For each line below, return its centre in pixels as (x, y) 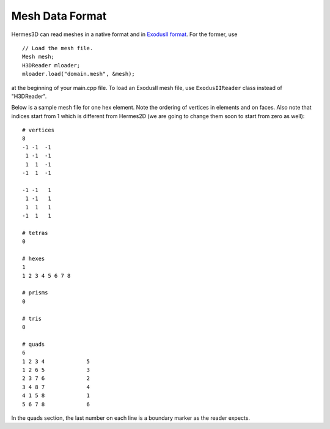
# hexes (34, 258)
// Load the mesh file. (58, 48)
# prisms (35, 293)
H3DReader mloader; (51, 65)
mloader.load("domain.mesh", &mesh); (79, 74)
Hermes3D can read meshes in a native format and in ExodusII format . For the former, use (124, 34)
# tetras (35, 233)
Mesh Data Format (59, 16)
